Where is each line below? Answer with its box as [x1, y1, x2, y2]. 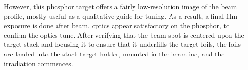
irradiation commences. [4, 58, 73, 68]
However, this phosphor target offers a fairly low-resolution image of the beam [4, 1, 237, 11]
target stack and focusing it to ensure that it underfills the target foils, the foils [4, 39, 241, 49]
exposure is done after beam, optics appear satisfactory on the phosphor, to [4, 20, 230, 30]
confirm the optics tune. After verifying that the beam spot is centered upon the [4, 29, 244, 40]
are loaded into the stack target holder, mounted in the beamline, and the [4, 48, 225, 58]
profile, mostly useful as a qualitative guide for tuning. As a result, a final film [4, 11, 238, 21]
